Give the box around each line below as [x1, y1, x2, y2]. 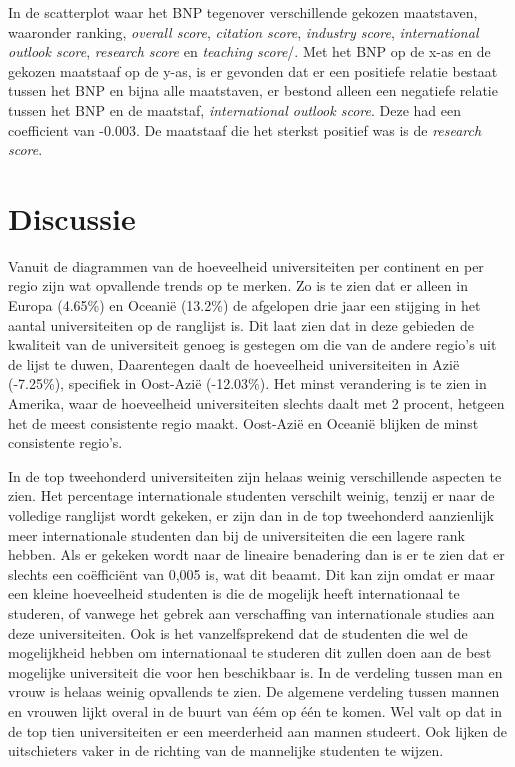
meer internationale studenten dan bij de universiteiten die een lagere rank [8, 524, 465, 545]
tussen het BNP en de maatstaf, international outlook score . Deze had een [8, 99, 461, 120]
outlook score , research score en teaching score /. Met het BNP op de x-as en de [8, 41, 491, 62]
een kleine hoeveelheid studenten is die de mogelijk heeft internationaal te [8, 583, 460, 604]
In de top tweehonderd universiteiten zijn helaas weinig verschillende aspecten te [8, 465, 502, 486]
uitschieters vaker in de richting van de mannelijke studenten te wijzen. [8, 740, 444, 761]
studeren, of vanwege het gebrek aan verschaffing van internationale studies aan [8, 602, 495, 623]
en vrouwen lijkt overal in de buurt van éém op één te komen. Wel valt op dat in [8, 700, 502, 721]
